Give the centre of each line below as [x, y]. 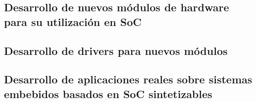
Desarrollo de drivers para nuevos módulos [116, 50]
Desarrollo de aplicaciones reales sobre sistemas [128, 79]
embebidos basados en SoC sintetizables [108, 93]
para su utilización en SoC [73, 21]
